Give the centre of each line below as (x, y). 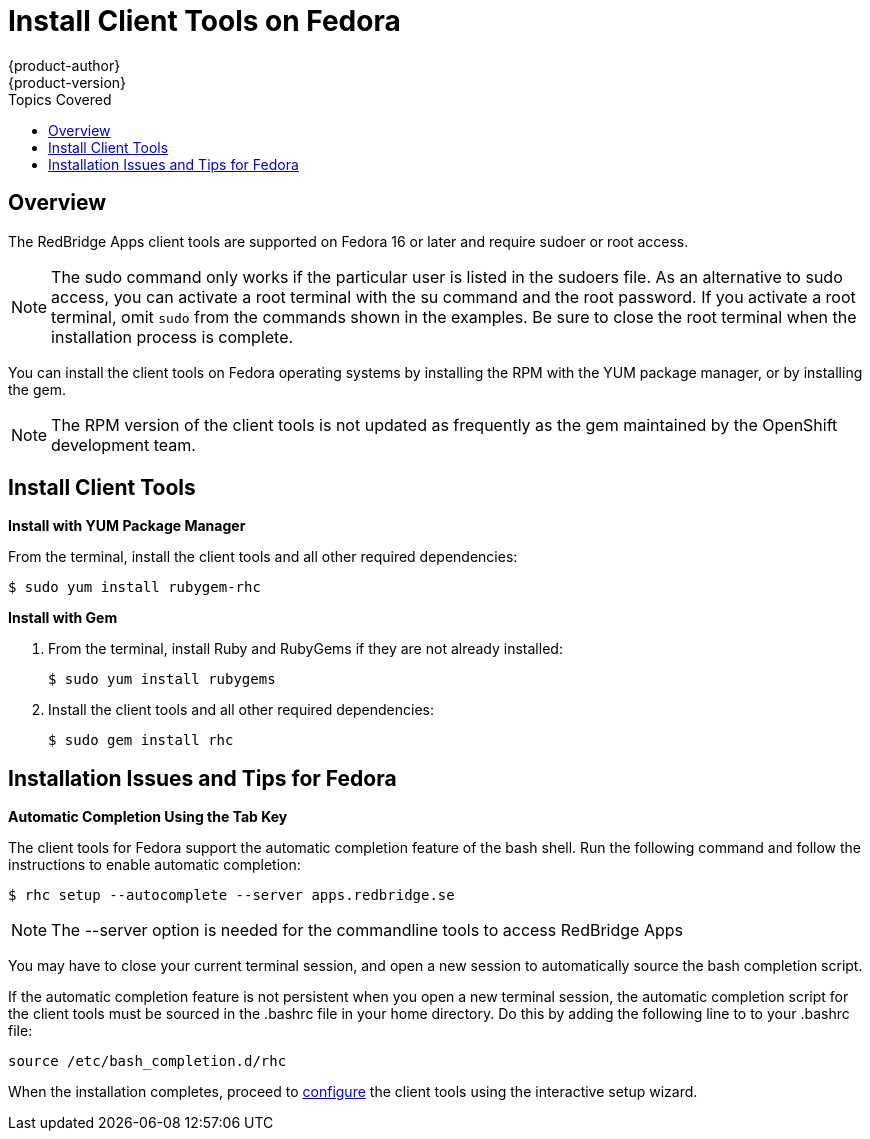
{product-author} (64, 65)
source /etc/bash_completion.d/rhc (147, 1061)
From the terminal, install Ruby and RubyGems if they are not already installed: (305, 649)
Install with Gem (63, 618)
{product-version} (67, 82)
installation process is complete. (172, 336)
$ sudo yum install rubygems (162, 679)
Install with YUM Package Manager (127, 526)
